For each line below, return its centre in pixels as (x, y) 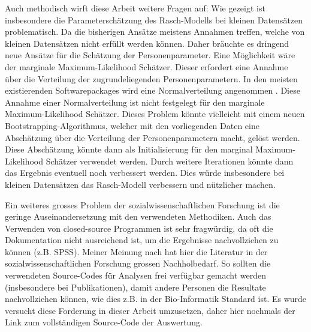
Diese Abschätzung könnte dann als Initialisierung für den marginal (129, 149)
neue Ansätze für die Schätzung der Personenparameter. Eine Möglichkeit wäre (150, 55)
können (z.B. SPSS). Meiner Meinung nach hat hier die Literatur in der (136, 251)
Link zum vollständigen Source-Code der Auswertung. (104, 322)
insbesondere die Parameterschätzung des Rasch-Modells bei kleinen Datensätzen (154, 20)
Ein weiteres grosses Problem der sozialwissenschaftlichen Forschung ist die (142, 204)
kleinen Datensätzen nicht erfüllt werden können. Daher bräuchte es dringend (147, 43)
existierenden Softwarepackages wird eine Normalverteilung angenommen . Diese (153, 90)
